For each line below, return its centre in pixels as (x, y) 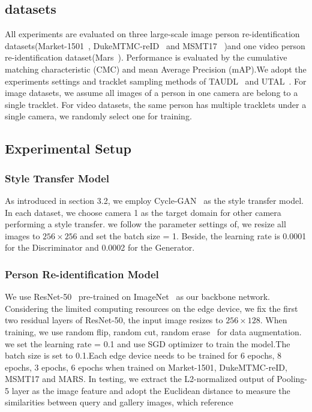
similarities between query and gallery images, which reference (119, 402)
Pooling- (292, 379)
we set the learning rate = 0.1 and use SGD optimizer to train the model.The (148, 343)
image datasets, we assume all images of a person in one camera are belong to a (151, 93)
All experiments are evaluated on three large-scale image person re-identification (152, 34)
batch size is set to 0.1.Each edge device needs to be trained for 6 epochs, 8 (143, 355)
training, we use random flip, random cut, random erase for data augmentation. (153, 331)
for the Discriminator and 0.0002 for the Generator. (100, 247)
